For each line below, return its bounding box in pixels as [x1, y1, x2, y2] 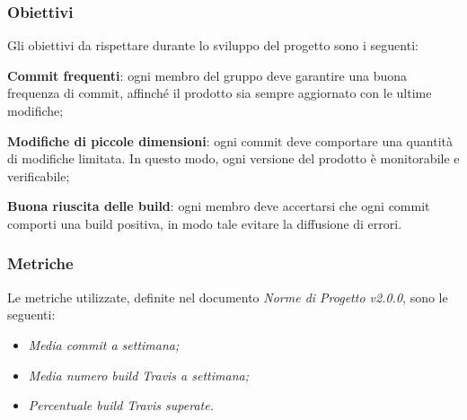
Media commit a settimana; [28, 335, 180, 354]
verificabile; [7, 166, 70, 185]
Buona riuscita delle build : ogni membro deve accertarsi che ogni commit [7, 197, 430, 215]
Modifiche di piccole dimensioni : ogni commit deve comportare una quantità [7, 131, 453, 150]
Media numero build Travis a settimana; [28, 365, 249, 384]
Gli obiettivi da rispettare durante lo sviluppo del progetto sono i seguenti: [7, 36, 419, 55]
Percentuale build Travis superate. [28, 396, 214, 415]
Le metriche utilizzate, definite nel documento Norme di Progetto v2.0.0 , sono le [7, 287, 448, 306]
